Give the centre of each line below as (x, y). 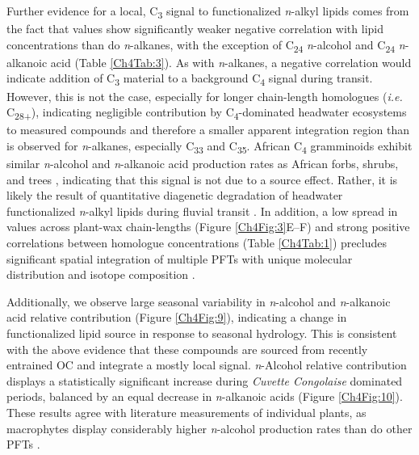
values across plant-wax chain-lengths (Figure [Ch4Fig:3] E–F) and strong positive (208, 227)
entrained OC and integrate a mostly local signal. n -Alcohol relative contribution (207, 365)
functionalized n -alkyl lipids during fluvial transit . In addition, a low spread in (202, 211)
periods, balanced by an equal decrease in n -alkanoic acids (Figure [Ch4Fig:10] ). (205, 396)
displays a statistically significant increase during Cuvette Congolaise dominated (205, 380)
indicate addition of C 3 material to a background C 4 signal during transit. (190, 79)
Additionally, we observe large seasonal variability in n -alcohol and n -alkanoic (199, 301)
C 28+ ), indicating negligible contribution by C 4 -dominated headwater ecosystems (207, 113)
